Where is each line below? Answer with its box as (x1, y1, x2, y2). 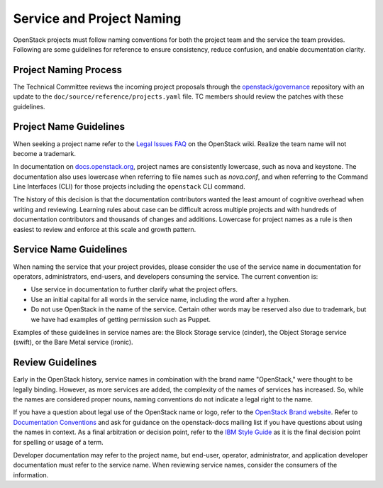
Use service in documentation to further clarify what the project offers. (30, 285, 238, 294)
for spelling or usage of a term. (13, 438, 104, 446)
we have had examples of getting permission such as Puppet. (30, 315, 211, 323)
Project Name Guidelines (13, 121, 126, 133)
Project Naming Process (13, 64, 123, 76)
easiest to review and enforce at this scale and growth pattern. (13, 225, 196, 233)
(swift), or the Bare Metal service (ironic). (13, 338, 134, 347)
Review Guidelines (13, 357, 97, 369)
